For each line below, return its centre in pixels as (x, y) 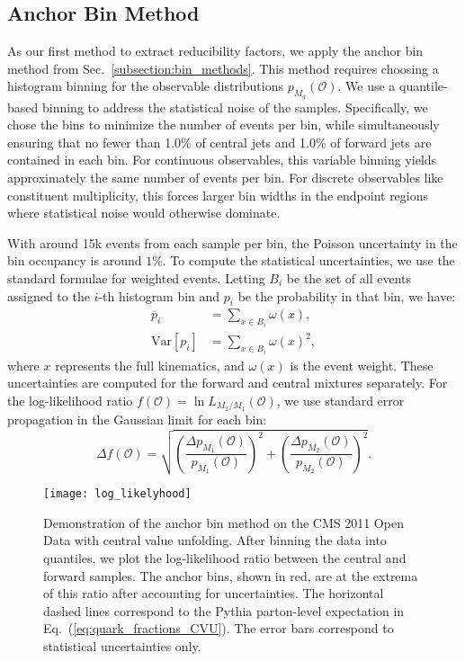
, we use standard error (340, 400)
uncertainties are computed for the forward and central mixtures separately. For (228, 383)
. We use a (367, 86)
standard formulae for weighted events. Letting (136, 277)
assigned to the (49, 295)
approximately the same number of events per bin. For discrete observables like (225, 177)
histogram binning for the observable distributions (145, 86)
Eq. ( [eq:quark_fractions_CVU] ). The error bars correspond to (219, 628)
